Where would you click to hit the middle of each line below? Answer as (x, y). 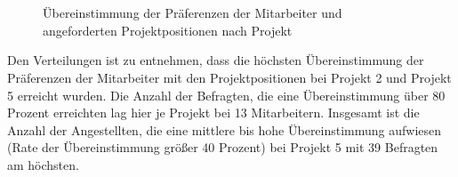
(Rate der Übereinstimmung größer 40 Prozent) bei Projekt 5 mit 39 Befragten (223, 147)
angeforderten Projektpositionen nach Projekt (168, 30)
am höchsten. (43, 164)
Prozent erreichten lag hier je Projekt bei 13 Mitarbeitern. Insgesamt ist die (213, 113)
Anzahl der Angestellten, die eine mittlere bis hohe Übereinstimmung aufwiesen (225, 129)
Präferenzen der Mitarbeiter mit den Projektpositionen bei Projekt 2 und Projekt (229, 77)
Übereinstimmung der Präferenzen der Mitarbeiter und (193, 13)
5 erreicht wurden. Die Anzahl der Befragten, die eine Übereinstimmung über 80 (226, 95)
